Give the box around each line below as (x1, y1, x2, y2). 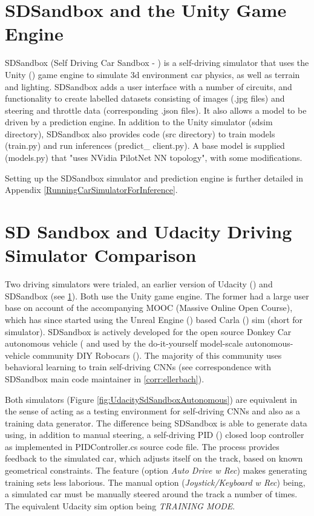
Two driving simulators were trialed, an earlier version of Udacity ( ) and (5, 278, 273, 290)
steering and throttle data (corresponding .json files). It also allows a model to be (5, 103, 307, 116)
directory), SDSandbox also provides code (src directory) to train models (5, 127, 275, 140)
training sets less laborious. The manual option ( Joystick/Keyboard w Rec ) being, (5, 475, 306, 488)
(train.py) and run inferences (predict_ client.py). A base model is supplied (5, 139, 285, 152)
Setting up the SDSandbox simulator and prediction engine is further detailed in (5, 171, 303, 184)
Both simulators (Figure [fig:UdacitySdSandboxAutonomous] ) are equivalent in (5, 393, 298, 405)
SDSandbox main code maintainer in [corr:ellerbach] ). (5, 372, 204, 385)
